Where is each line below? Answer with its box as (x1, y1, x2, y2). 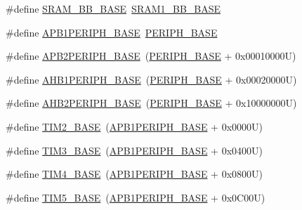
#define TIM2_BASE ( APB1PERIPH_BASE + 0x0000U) (6, 119, 263, 133)
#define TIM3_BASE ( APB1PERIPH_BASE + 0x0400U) (6, 143, 263, 157)
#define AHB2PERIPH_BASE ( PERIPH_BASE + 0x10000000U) (6, 96, 297, 110)
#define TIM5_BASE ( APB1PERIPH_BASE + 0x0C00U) (6, 190, 265, 204)
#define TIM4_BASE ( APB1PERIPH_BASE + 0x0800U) (6, 166, 263, 181)
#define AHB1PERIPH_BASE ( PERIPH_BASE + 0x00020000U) (6, 72, 297, 86)
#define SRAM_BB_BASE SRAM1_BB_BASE (6, 1, 221, 15)
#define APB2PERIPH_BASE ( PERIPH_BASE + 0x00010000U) (6, 48, 296, 63)
